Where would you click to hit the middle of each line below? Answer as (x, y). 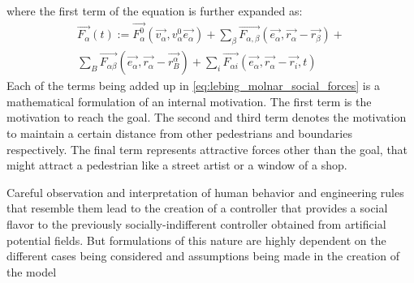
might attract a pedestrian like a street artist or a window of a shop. (177, 165)
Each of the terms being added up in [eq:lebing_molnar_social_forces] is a (193, 86)
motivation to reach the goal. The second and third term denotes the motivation (207, 117)
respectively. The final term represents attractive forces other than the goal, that (207, 149)
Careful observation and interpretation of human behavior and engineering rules (205, 192)
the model (32, 271)
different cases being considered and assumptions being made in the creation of (203, 256)
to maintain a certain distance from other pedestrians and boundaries (179, 133)
